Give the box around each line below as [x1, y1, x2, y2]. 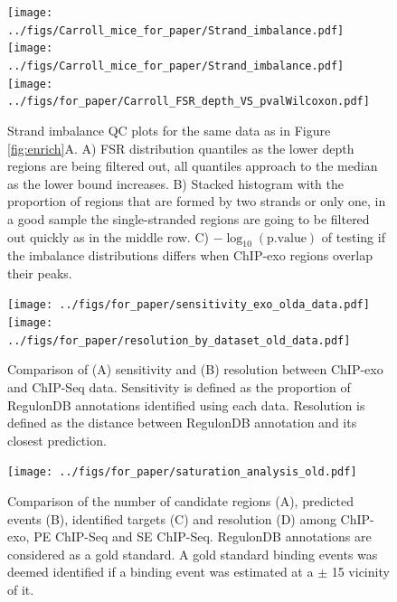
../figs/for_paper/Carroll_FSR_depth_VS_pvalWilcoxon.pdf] [7, 95, 370, 108]
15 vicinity [331, 562, 390, 581]
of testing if [321, 227, 385, 246]
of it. [7, 580, 34, 599]
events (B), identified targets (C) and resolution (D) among [7, 509, 336, 528]
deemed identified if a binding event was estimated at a [7, 562, 314, 581]
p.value [267, 231, 307, 245]
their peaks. [7, 263, 72, 282]
